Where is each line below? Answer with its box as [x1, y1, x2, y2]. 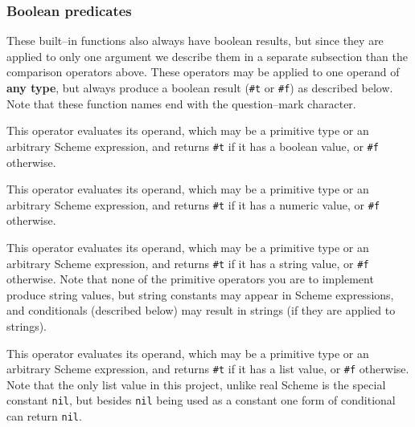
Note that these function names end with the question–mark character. [6, 95, 356, 112]
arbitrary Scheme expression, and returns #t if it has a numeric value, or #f [6, 196, 380, 213]
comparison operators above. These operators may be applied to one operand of [6, 63, 400, 80]
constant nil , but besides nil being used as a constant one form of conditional [6, 392, 396, 409]
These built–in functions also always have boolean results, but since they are [6, 32, 384, 49]
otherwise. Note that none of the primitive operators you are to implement [6, 270, 374, 287]
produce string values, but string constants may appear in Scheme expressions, [6, 286, 394, 303]
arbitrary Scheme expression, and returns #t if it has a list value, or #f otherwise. [6, 360, 409, 377]
